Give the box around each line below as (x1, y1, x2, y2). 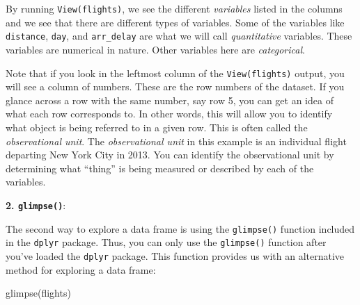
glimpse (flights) (6, 286, 71, 300)
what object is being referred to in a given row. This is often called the (6, 119, 308, 134)
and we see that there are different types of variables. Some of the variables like (6, 15, 345, 29)
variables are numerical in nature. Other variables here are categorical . (6, 42, 305, 56)
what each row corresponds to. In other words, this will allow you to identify (6, 106, 333, 121)
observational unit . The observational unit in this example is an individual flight (6, 133, 347, 148)
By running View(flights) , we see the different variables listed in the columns (6, 1, 343, 15)
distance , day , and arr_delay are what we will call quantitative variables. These (6, 28, 352, 43)
